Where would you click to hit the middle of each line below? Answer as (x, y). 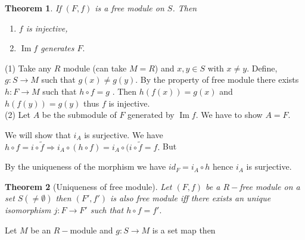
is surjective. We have (124, 134)
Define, (264, 68)
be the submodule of (79, 115)
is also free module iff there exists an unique (191, 198)
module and (91, 230)
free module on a (270, 186)
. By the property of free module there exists (217, 80)
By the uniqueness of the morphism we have (85, 166)
